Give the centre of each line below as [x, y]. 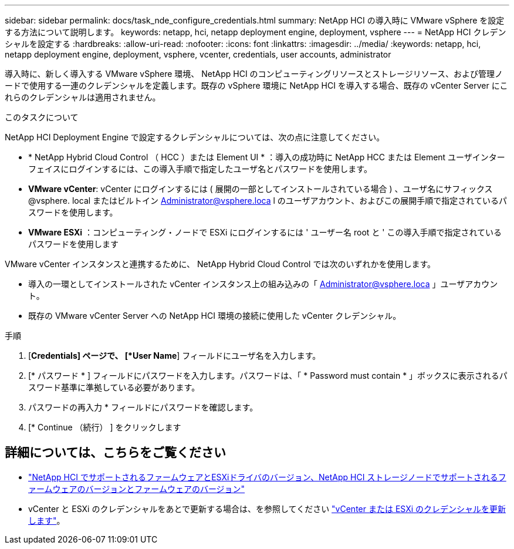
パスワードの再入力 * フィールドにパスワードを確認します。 [143, 407]
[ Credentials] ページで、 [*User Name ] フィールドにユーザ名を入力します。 [175, 356]
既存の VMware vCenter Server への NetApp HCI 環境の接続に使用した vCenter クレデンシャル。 [215, 316]
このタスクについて [42, 117]
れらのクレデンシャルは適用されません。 [83, 97]
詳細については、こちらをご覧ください [115, 453]
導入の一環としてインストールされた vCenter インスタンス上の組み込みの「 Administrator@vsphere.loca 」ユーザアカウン [263, 284]
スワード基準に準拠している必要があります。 [114, 387]
